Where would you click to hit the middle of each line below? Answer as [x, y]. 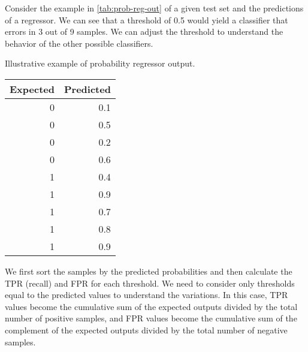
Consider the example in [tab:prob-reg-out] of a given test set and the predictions [154, 8]
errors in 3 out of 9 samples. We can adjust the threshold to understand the [144, 31]
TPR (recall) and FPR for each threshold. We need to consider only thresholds [150, 283]
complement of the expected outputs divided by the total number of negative [146, 330]
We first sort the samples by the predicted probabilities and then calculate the [149, 271]
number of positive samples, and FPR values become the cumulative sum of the [151, 318]
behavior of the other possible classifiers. [79, 43]
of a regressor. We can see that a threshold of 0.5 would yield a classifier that [147, 19]
